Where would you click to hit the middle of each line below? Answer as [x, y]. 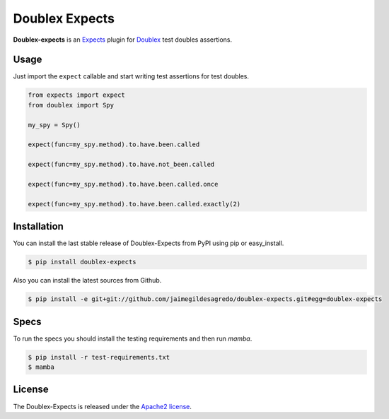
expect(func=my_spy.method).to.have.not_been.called [121, 165]
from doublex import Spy [71, 105]
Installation [38, 226]
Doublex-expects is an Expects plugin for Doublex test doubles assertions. [123, 40]
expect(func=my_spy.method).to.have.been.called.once [123, 184]
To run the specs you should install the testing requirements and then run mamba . [133, 338]
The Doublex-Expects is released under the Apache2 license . [103, 406]
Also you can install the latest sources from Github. [87, 281]
